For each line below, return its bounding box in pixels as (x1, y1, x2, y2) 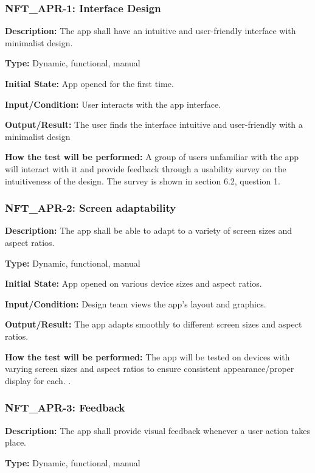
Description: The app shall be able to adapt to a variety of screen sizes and (5, 224, 292, 237)
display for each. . (5, 374, 71, 387)
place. (5, 436, 26, 449)
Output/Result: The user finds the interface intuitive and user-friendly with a (5, 118, 303, 131)
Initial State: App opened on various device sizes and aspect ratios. (5, 277, 262, 290)
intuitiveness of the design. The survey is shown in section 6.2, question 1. (5, 174, 280, 187)
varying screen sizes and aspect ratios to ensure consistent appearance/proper (5, 362, 294, 375)
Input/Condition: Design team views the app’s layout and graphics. (5, 297, 266, 310)
